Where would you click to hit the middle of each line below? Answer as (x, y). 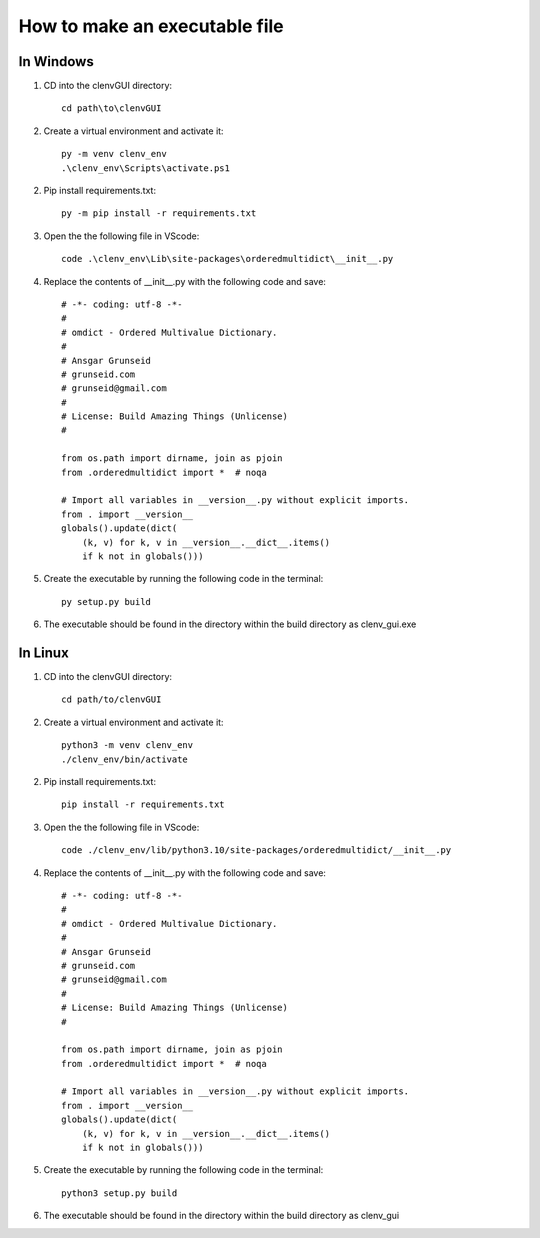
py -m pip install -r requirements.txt (159, 213)
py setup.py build (106, 601)
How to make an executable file (151, 26)
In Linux (43, 652)
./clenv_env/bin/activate (125, 759)
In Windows (56, 61)
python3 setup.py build (119, 1193)
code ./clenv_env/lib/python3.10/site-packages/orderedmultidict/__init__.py (256, 850)
